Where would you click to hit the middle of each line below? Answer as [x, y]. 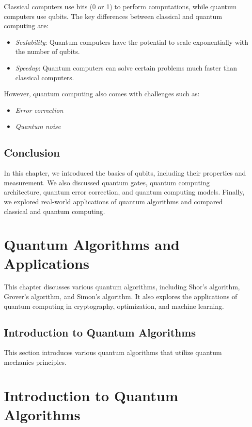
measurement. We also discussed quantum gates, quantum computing [107, 182]
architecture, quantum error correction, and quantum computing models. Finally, [124, 192]
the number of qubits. [47, 51]
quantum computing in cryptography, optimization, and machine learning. [114, 306]
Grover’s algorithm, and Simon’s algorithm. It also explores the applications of [121, 296]
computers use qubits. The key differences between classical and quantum [113, 16]
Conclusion [32, 152]
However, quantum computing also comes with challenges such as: [102, 94]
